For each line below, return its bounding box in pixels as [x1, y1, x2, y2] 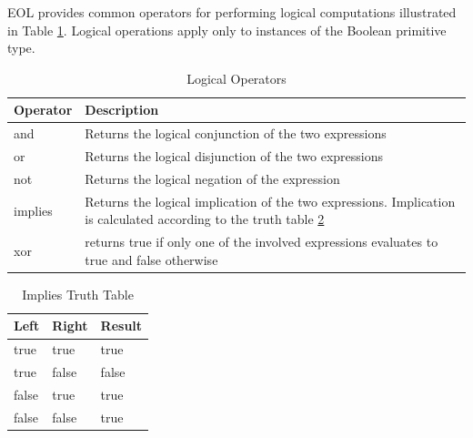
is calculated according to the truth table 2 [85, 209, 325, 229]
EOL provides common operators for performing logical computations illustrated [7, 3, 457, 21]
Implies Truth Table [22, 284, 134, 303]
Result [100, 316, 143, 335]
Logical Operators [186, 68, 287, 87]
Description [85, 100, 159, 119]
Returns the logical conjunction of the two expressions [85, 124, 387, 143]
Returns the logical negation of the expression [85, 168, 340, 188]
